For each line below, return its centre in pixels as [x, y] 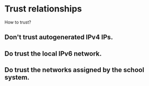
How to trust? [18, 22]
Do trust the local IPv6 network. [53, 54]
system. [17, 78]
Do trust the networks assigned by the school [74, 70]
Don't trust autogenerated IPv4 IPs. [59, 37]
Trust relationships [43, 9]
